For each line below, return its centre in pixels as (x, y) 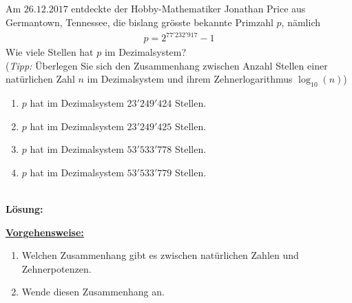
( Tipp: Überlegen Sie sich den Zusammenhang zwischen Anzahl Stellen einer (167, 65)
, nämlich (301, 22)
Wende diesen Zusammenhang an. (93, 292)
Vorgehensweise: (45, 232)
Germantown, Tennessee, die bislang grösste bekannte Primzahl (139, 22)
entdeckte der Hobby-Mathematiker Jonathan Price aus (188, 9)
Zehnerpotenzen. (56, 268)
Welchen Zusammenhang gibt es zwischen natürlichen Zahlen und (160, 255)
